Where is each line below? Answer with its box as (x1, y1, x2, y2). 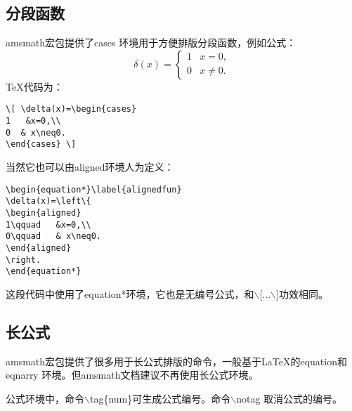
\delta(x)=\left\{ (6, 196, 91, 207)
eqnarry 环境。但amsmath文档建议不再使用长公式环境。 (6, 367, 259, 382)
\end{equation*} (6, 266, 82, 277)
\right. (6, 254, 41, 265)
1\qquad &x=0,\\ (6, 219, 91, 230)
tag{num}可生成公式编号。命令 (89, 391, 231, 405)
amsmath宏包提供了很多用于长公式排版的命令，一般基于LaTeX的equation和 (6, 353, 347, 368)
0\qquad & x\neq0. (6, 231, 102, 242)
